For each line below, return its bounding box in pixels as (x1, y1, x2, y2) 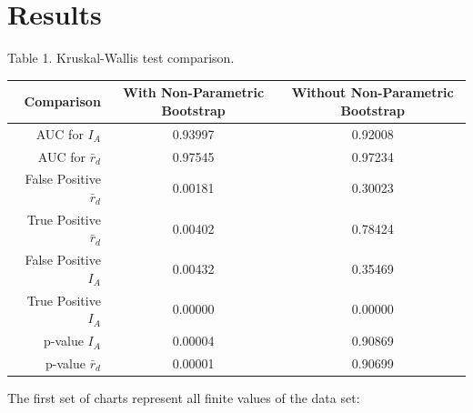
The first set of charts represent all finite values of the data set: (7, 388, 360, 408)
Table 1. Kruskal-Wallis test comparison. (7, 48, 235, 67)
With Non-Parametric (123, 83, 265, 102)
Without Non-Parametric (291, 83, 454, 102)
